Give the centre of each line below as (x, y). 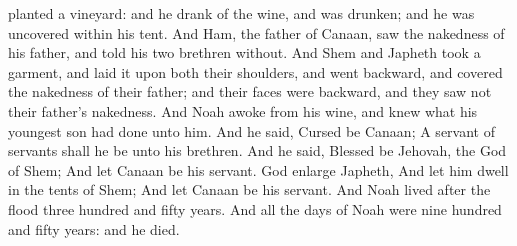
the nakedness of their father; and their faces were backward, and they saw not (250, 91)
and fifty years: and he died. (94, 228)
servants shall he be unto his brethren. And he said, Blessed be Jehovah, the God (257, 150)
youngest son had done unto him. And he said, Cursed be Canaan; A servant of (251, 130)
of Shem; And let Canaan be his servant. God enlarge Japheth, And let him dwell (258, 169)
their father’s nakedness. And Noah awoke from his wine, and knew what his (243, 110)
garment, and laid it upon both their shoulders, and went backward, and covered (255, 71)
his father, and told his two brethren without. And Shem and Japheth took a (244, 52)
